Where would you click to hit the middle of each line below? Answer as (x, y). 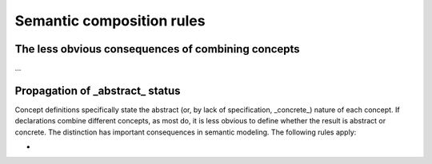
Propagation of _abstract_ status (98, 90)
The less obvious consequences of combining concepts (157, 49)
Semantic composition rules (110, 21)
